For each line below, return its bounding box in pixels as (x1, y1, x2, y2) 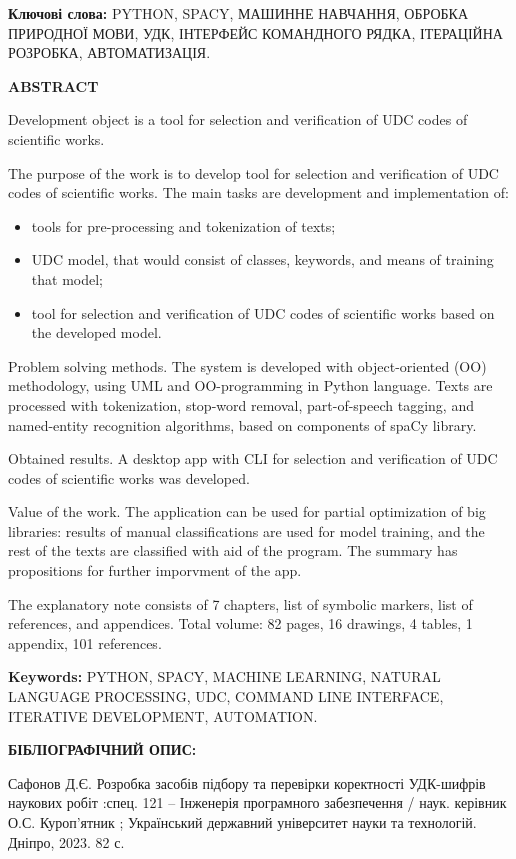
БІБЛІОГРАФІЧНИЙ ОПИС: (8, 739, 197, 760)
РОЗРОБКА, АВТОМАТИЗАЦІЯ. (8, 42, 211, 63)
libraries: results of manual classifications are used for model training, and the (8, 520, 485, 541)
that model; (31, 268, 103, 289)
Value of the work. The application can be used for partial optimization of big (8, 501, 486, 522)
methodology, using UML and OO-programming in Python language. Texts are (8, 375, 493, 396)
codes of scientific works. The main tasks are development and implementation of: (8, 182, 509, 203)
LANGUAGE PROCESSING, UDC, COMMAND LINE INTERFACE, (8, 686, 444, 707)
